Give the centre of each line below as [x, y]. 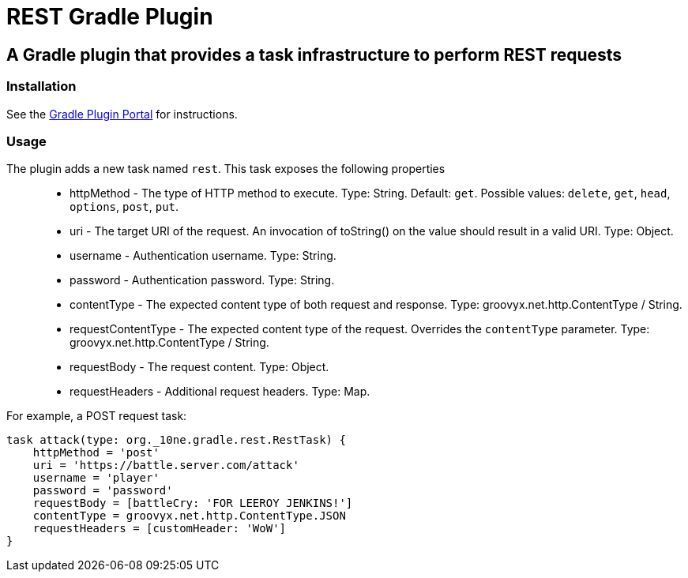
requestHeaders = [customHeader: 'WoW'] [160, 529]
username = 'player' [96, 478]
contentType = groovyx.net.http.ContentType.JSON [189, 516]
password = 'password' [103, 491]
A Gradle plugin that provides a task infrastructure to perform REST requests [314, 54]
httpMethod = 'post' [96, 453]
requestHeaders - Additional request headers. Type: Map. [220, 392]
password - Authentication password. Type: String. [202, 280]
